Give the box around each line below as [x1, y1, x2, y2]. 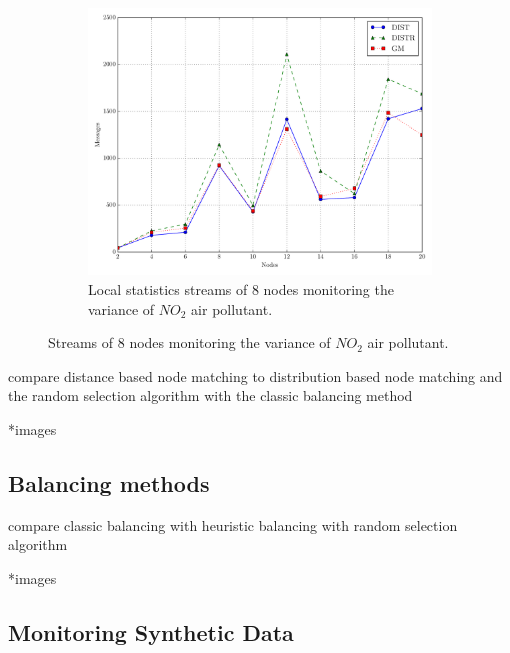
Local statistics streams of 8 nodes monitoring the [88, 279, 394, 299]
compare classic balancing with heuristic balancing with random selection [8, 514, 458, 535]
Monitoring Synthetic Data [8, 616, 294, 647]
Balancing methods [8, 467, 210, 498]
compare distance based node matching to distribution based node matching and [8, 365, 503, 386]
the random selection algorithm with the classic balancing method [8, 385, 413, 406]
